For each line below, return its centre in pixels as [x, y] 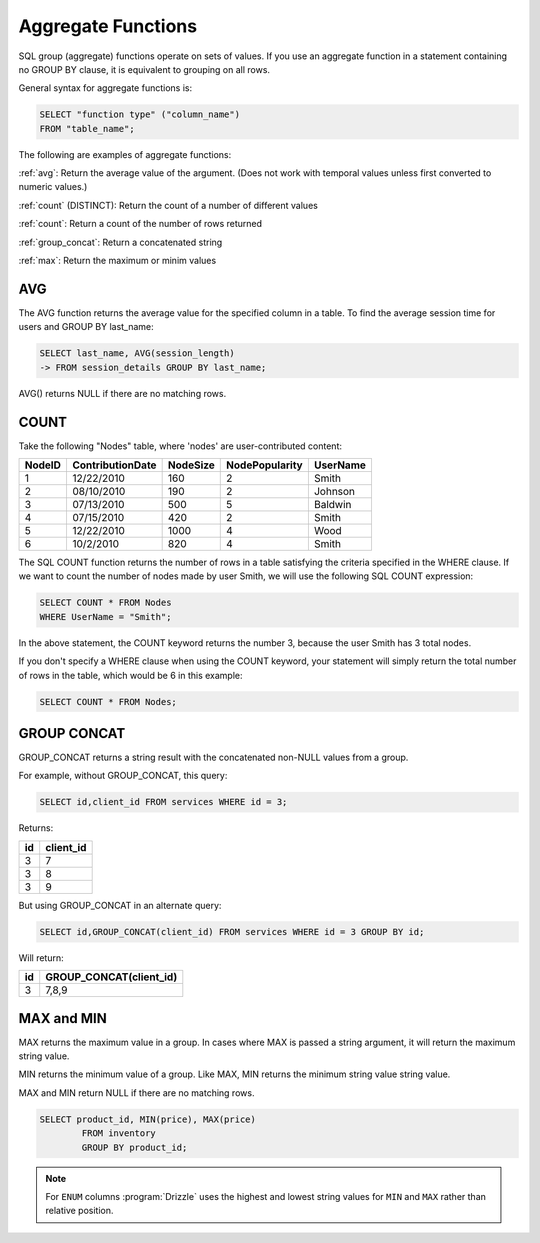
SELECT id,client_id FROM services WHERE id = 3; [163, 802]
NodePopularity [265, 465]
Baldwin [332, 504]
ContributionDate [114, 465]
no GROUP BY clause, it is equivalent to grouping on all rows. [144, 69]
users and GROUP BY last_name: [86, 327]
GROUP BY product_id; [134, 1147]
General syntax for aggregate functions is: [105, 88]
